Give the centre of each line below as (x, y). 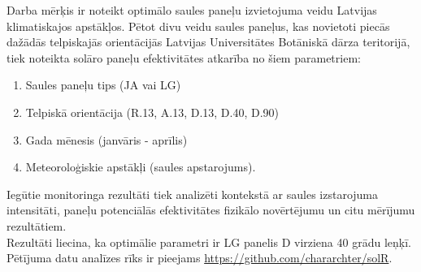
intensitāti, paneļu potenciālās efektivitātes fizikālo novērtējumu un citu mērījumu (211, 210)
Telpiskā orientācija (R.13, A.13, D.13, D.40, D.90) (152, 112)
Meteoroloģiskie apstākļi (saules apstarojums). (141, 167)
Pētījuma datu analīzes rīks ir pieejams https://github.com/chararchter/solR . (200, 258)
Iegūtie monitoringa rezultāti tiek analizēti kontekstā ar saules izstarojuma (193, 194)
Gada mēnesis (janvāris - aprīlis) (106, 139)
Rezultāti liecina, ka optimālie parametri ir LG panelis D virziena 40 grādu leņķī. (209, 242)
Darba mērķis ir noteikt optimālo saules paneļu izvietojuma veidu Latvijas (192, 10)
